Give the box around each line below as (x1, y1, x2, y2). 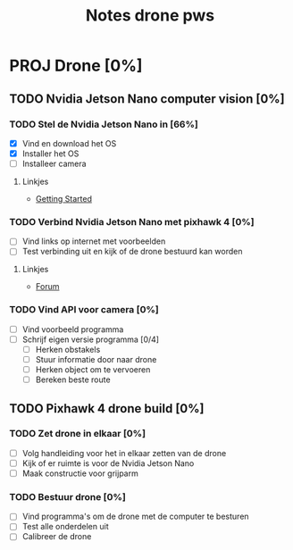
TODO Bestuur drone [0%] (9, 490, 127, 503)
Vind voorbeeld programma (21, 323, 124, 335)
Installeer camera (21, 158, 87, 169)
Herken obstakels (35, 344, 101, 354)
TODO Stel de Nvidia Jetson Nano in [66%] (9, 118, 199, 130)
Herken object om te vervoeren (35, 364, 151, 375)
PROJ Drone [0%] (9, 55, 143, 76)
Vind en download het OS (21, 137, 117, 148)
